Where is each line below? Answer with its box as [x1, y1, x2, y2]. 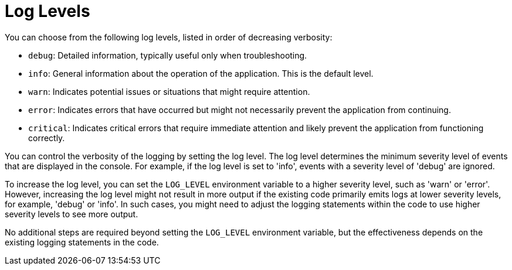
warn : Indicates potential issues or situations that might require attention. [28, 86, 310, 97]
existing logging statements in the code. [5, 237, 159, 247]
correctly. [28, 132, 65, 143]
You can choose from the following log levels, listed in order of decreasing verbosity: [5, 32, 333, 42]
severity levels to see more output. [5, 209, 138, 219]
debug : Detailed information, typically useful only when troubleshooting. [28, 50, 307, 60]
